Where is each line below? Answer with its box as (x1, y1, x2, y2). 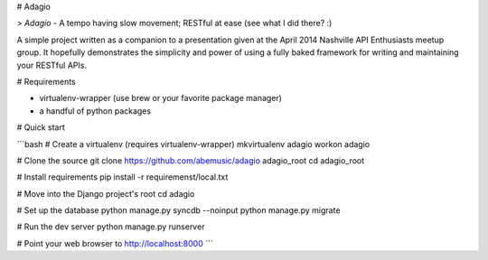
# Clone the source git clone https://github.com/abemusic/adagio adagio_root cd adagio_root (16, 154, 365, 166)
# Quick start (16, 122, 65, 133)
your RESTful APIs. (16, 60, 88, 70)
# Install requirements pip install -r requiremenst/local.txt (16, 172, 229, 182)
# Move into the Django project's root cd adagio (16, 188, 195, 199)
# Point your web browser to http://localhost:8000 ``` (16, 237, 213, 248)
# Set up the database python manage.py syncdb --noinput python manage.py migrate (16, 205, 341, 216)
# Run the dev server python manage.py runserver (16, 221, 205, 232)
